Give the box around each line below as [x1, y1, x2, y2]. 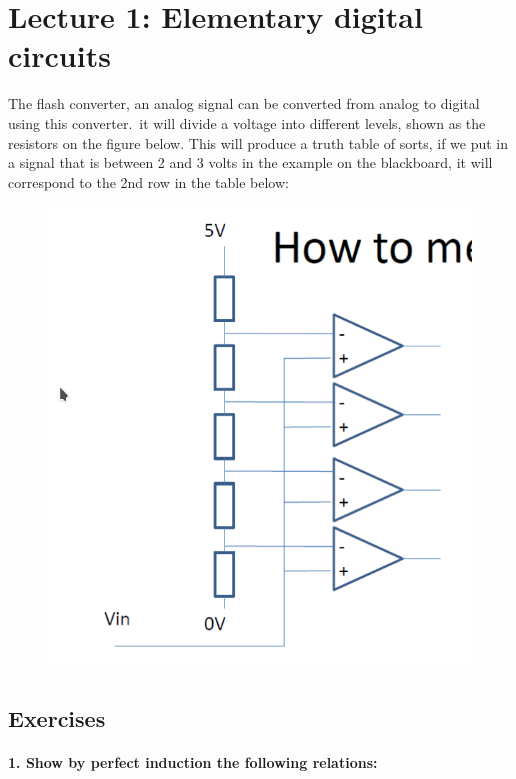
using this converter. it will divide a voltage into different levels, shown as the [8, 112, 486, 133]
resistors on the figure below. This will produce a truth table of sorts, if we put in [8, 132, 509, 153]
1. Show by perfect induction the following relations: [8, 751, 378, 772]
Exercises [8, 702, 106, 733]
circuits [8, 35, 111, 76]
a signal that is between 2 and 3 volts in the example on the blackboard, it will [8, 152, 493, 173]
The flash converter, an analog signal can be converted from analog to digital [8, 93, 480, 114]
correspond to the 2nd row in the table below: [8, 171, 289, 192]
